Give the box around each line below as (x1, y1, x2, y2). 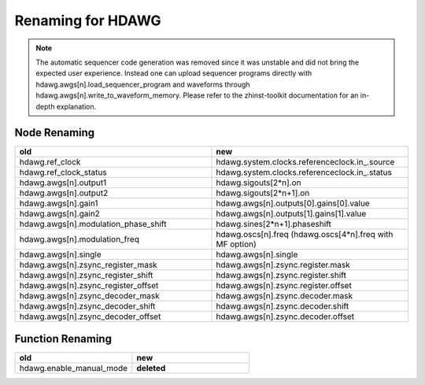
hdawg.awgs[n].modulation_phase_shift (19, 219, 167, 230)
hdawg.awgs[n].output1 (19, 177, 107, 188)
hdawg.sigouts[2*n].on (216, 177, 301, 188)
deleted (136, 362, 166, 373)
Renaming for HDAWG (14, 12, 161, 29)
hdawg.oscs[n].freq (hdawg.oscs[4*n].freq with (216, 229, 394, 240)
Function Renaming (14, 331, 112, 346)
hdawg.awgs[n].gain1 (19, 198, 98, 209)
